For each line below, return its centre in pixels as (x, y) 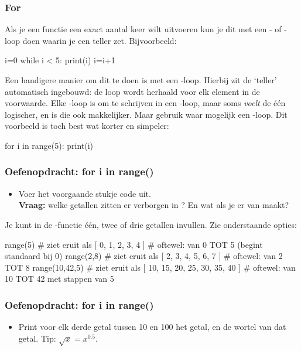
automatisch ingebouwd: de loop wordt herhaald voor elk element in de (132, 91)
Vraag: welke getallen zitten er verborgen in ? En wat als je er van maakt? (154, 205)
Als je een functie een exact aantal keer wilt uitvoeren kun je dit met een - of (143, 29)
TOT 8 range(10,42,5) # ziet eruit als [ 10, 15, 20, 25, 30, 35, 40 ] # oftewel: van (150, 267)
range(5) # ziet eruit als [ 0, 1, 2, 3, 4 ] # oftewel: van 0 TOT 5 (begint (134, 244)
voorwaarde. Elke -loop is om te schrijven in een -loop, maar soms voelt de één (145, 103)
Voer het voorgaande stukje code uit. (85, 193)
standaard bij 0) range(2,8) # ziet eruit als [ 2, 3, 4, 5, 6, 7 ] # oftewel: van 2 (144, 256)
